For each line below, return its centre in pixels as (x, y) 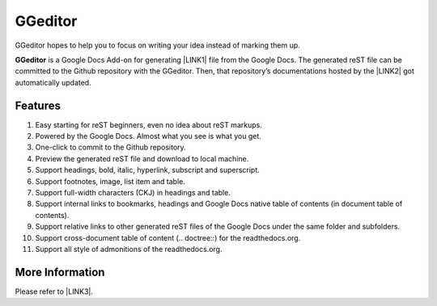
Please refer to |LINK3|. (54, 291)
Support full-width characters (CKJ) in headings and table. (133, 192)
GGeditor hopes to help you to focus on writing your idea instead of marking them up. (158, 45)
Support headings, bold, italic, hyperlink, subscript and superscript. (148, 170)
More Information (60, 272)
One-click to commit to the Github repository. (110, 147)
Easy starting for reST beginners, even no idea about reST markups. (148, 124)
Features (38, 105)
